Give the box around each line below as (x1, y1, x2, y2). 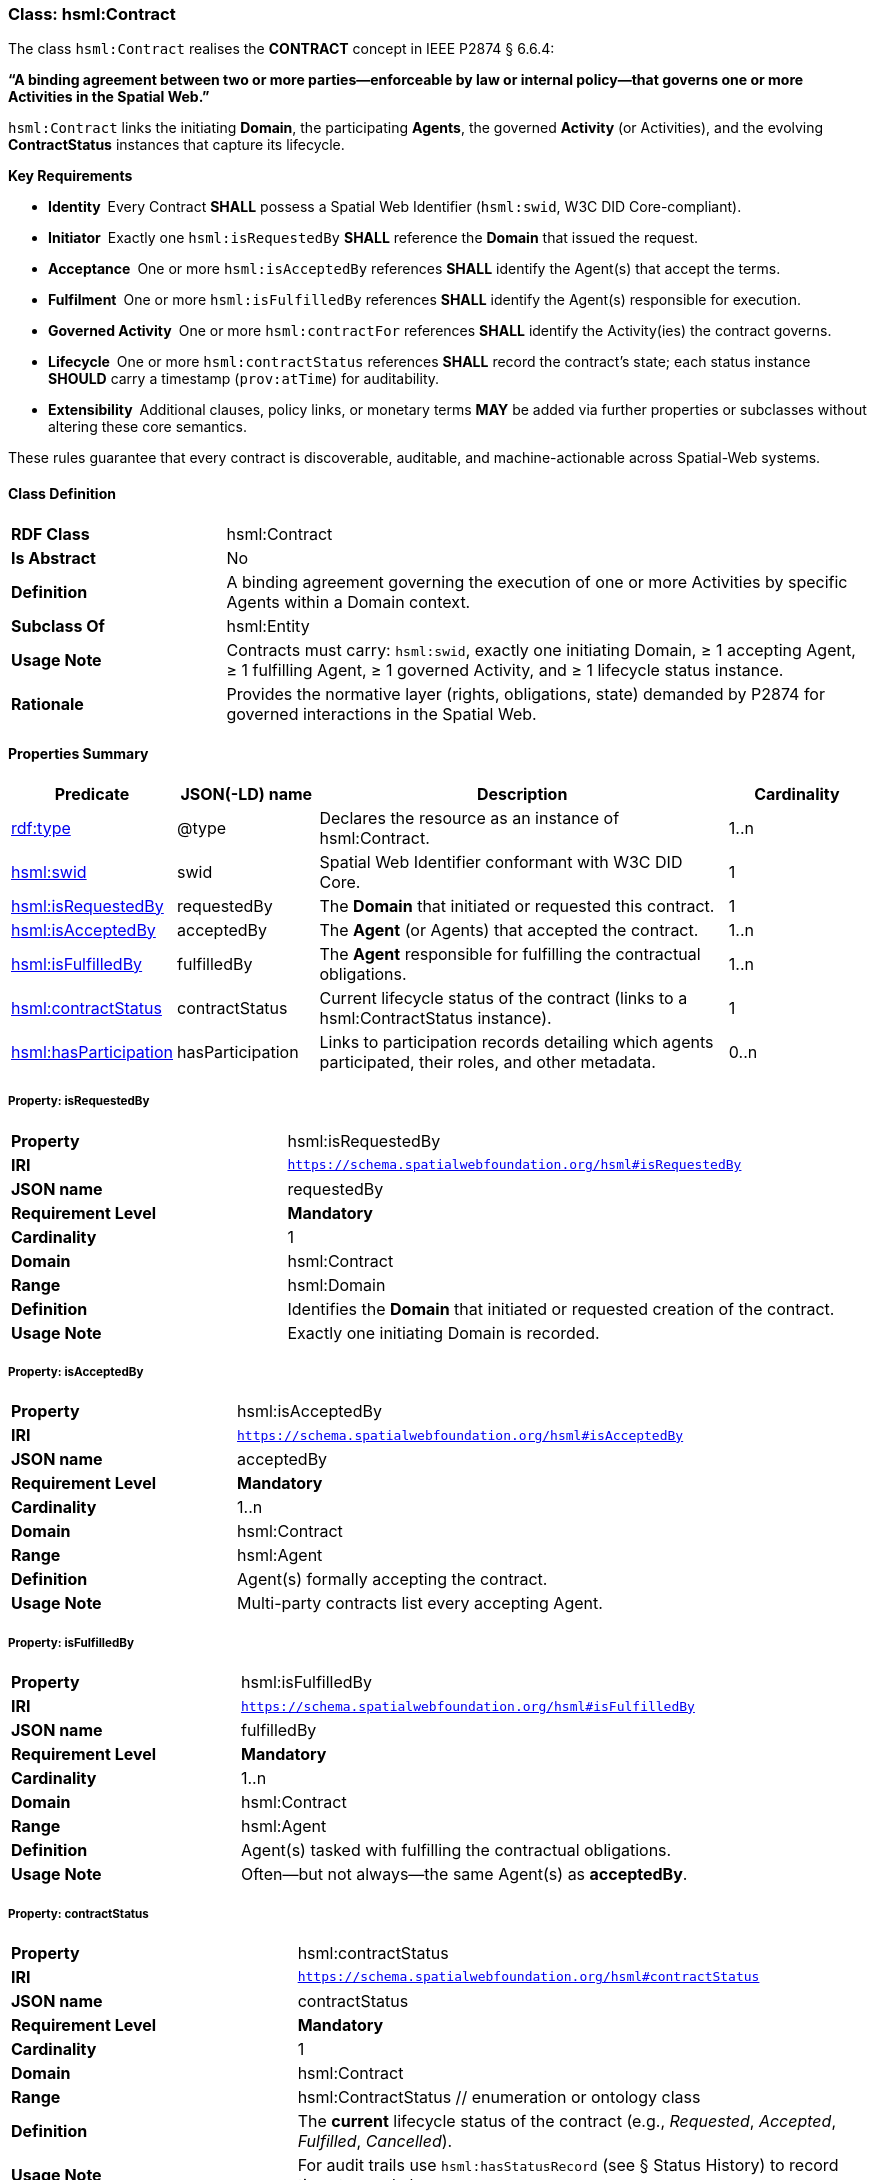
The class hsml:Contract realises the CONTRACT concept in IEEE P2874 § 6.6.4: (8, 40, 555, 58)
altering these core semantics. (48, 418, 248, 436)
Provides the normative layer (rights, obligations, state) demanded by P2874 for (226, 683, 825, 704)
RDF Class (11, 523, 90, 544)
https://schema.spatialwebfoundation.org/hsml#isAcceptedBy (237, 1427, 684, 1443)
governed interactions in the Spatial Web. (226, 703, 537, 724)
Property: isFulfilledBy (8, 1635, 134, 1650)
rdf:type (11, 817, 71, 838)
